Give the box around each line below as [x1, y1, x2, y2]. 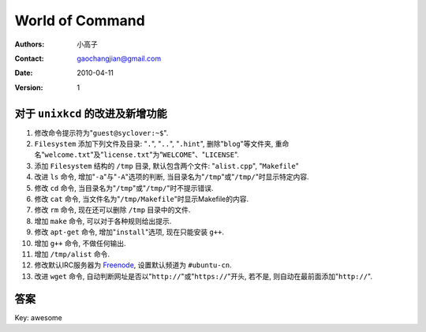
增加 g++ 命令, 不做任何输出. [34, 238, 126, 248]
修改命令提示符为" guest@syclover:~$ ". [34, 128, 169, 137]
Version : [14, 83, 43, 92]
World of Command [14, 12, 145, 29]
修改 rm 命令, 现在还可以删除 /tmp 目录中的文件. [34, 205, 191, 214]
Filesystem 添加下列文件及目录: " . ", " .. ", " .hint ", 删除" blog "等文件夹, [34, 139, 274, 149]
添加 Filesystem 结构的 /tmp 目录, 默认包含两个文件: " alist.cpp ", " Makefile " [34, 161, 299, 170]
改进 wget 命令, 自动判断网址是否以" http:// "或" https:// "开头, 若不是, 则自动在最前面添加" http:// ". [34, 271, 372, 281]
